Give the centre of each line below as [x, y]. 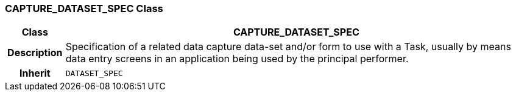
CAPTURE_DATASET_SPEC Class [84, 8]
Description [35, 53]
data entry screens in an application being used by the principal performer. [237, 59]
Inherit [35, 73]
